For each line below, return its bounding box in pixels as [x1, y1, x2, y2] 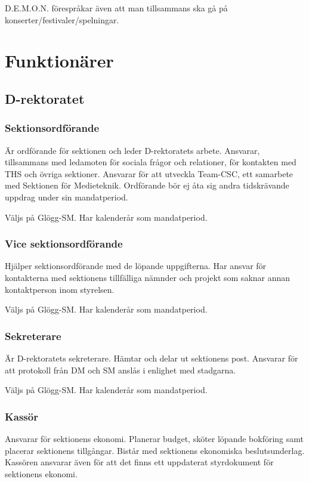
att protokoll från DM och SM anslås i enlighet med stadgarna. [5, 363, 236, 376]
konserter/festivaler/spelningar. [5, 13, 119, 26]
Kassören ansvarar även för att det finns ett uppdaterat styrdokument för [5, 456, 274, 468]
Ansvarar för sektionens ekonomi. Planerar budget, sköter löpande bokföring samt [5, 432, 304, 444]
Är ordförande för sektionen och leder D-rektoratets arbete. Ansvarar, [5, 144, 260, 156]
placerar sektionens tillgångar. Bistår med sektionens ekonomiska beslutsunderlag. [5, 444, 305, 456]
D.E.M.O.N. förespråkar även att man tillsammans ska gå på [5, 2, 228, 14]
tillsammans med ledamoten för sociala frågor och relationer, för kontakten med [5, 156, 296, 168]
